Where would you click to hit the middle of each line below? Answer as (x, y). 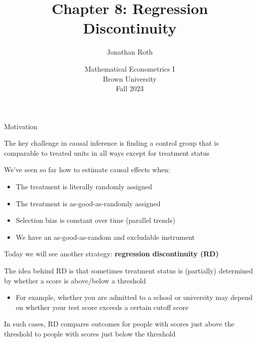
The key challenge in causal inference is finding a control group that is (112, 143)
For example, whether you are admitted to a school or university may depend (134, 297)
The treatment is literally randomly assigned (84, 187)
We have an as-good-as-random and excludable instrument (105, 237)
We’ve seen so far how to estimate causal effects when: (87, 169)
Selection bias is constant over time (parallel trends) (96, 220)
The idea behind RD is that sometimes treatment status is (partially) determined (128, 271)
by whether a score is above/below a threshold (75, 280)
